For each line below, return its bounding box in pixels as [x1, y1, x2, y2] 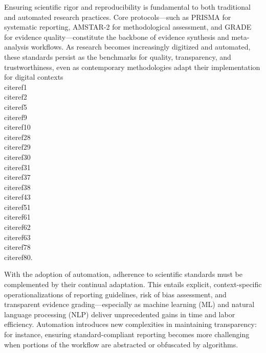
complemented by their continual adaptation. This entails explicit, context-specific [4, 279, 262, 290]
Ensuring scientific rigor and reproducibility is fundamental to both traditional [4, 2, 251, 12]
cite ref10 [4, 122, 31, 132]
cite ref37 [4, 172, 31, 182]
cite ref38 [4, 181, 31, 192]
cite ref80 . [4, 251, 33, 262]
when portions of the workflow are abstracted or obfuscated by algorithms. [4, 339, 238, 349]
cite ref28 [4, 131, 31, 142]
